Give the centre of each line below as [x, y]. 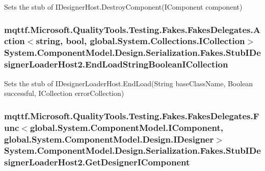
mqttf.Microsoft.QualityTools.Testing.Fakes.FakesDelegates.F [132, 115]
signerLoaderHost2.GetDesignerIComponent [97, 162]
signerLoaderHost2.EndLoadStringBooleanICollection [116, 64]
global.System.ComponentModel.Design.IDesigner [109, 139]
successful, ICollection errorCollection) [64, 93]
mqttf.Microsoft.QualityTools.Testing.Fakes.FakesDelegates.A [132, 29]
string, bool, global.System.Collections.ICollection [140, 41]
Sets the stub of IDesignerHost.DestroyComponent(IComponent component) [123, 7]
